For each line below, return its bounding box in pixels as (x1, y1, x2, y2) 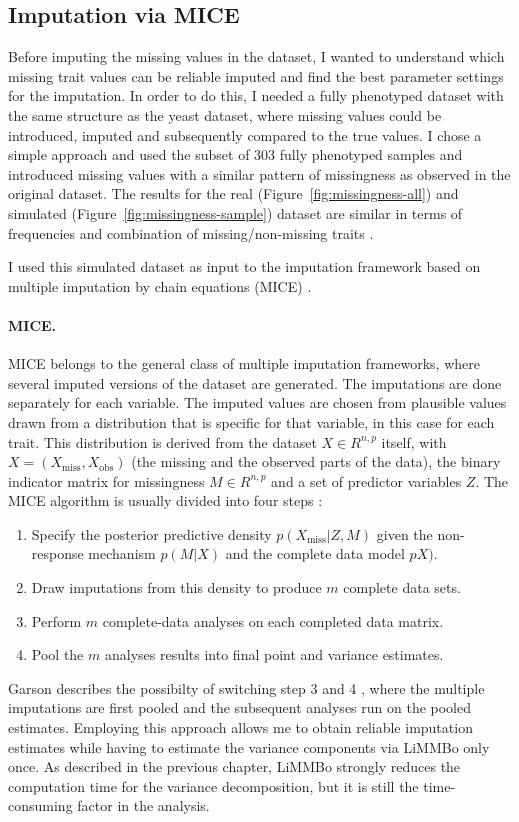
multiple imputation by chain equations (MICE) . (8, 275, 312, 296)
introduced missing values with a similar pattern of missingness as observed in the (8, 163, 511, 184)
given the (376, 523, 433, 544)
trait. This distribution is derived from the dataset (8, 431, 317, 452)
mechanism (88, 543, 156, 564)
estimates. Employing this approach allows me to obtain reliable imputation (8, 717, 473, 738)
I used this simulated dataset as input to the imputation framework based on (8, 256, 481, 277)
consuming (8, 795, 73, 816)
